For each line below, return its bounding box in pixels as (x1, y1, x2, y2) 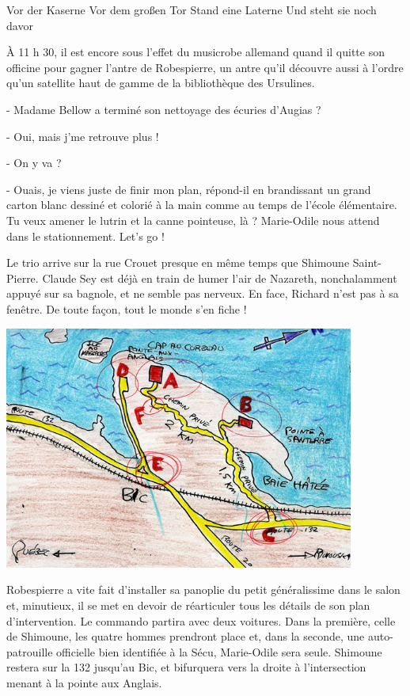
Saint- (352, 254, 382, 271)
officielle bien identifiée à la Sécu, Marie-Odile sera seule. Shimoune (56, 643, 382, 660)
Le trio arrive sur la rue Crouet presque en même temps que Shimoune (6, 254, 350, 271)
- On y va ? (6, 154, 62, 171)
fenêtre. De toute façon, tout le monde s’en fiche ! (6, 300, 247, 317)
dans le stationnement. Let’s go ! (6, 227, 165, 244)
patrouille (6, 643, 53, 660)
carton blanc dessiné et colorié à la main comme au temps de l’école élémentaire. (6, 196, 397, 213)
